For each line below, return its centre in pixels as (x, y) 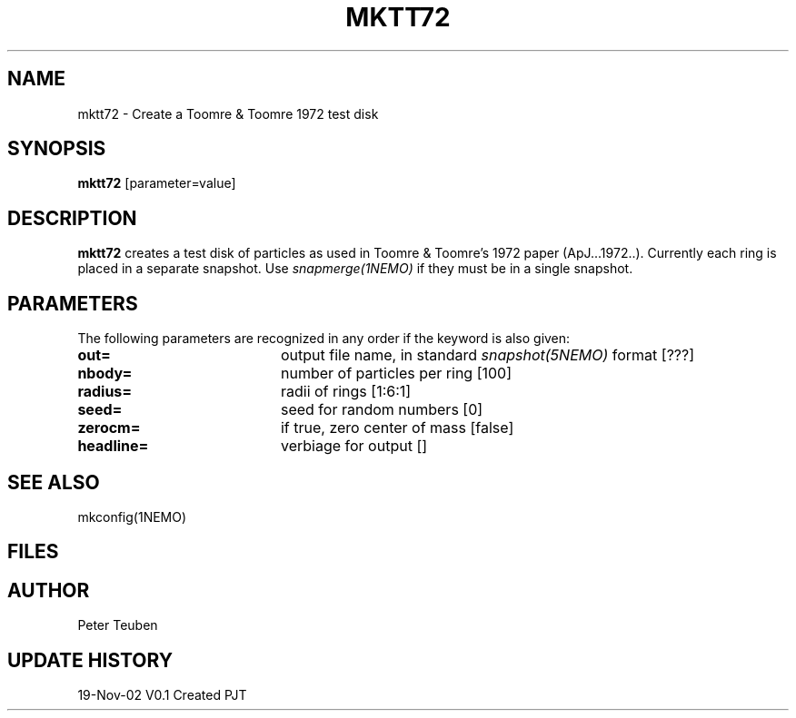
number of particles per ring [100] (396, 374)
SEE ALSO (54, 482)
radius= (105, 392)
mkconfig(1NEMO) (132, 516)
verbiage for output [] (354, 446)
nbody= (105, 374)
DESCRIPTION (72, 218)
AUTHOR (49, 590)
